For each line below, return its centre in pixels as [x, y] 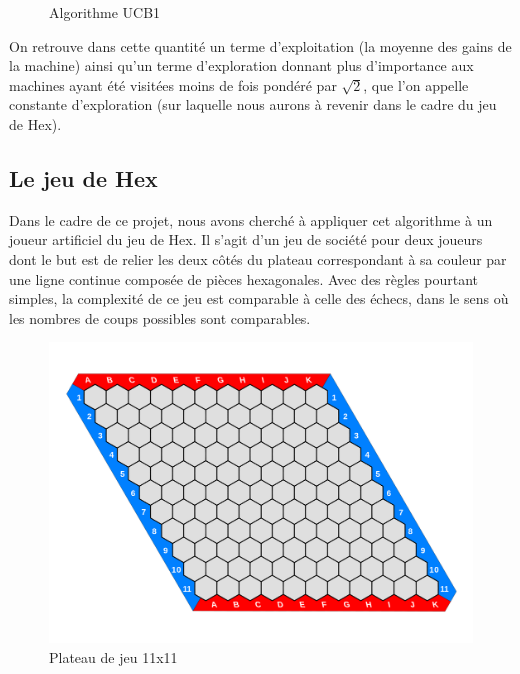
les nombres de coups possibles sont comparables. [160, 317]
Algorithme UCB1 [105, 12]
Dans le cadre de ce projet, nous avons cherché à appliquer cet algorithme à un [251, 219]
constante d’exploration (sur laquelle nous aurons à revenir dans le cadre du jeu [253, 104]
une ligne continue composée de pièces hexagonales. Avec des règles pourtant [244, 278]
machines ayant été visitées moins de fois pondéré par [173, 84]
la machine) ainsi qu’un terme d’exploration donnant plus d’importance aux [241, 65]
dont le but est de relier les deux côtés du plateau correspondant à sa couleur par [258, 258]
